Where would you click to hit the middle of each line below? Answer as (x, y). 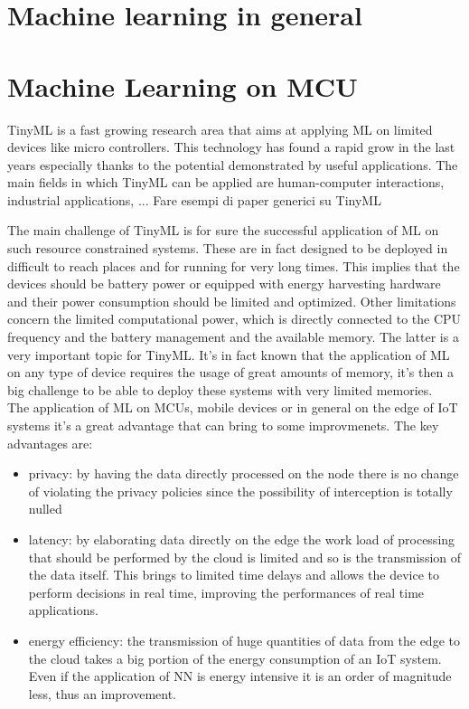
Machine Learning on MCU (183, 85)
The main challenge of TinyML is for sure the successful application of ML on (223, 230)
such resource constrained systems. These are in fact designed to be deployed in (228, 248)
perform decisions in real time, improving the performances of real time (226, 592)
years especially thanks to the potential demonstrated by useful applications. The (233, 164)
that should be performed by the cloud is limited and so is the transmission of (245, 557)
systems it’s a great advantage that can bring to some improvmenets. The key (223, 425)
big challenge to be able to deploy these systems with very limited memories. (220, 389)
